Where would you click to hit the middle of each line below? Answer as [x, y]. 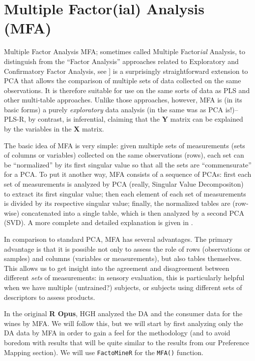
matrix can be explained [207, 119]
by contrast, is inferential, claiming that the [94, 119]
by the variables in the [38, 129]
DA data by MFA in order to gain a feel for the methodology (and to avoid [117, 333]
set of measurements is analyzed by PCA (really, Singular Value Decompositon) [124, 184]
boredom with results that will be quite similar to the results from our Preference [127, 342]
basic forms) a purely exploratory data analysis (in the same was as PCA [114, 109]
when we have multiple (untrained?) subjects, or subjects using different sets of [123, 287]
